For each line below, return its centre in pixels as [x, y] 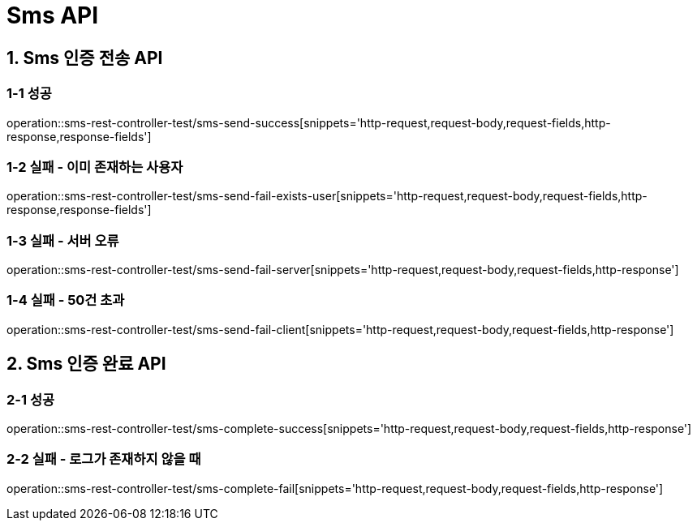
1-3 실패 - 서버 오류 [63, 240]
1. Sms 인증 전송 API [85, 58]
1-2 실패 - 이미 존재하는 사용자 [95, 167]
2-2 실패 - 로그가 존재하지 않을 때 [104, 459]
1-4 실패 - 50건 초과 [66, 300]
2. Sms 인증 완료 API [86, 364]
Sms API [53, 15]
